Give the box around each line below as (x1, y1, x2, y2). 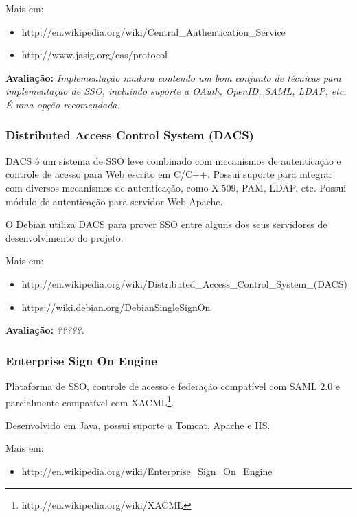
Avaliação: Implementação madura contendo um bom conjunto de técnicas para (5, 70, 341, 84)
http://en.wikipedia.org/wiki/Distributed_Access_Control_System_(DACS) (21, 276, 347, 290)
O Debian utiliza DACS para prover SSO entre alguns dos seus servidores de (5, 217, 327, 231)
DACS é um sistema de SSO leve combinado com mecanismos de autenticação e (5, 153, 341, 168)
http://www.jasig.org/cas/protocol (21, 47, 168, 62)
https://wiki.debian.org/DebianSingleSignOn (21, 299, 211, 314)
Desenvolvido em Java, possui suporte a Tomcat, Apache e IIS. (5, 417, 270, 432)
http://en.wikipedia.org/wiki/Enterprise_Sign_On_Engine (21, 463, 273, 478)
